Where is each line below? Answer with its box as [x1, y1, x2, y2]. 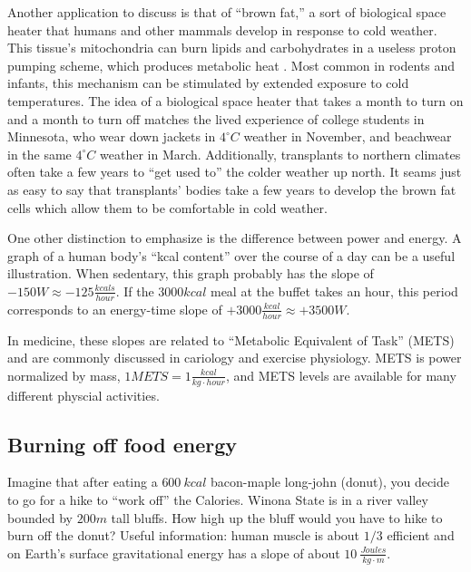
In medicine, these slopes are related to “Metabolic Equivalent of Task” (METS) [7, 330, 455, 349]
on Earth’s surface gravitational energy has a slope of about [7, 543, 340, 562]
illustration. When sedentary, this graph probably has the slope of [7, 264, 374, 283]
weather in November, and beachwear [243, 127, 452, 146]
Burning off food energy [7, 430, 238, 458]
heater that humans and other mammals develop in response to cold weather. [7, 20, 437, 39]
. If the [115, 281, 154, 300]
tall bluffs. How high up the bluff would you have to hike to [111, 508, 443, 527]
